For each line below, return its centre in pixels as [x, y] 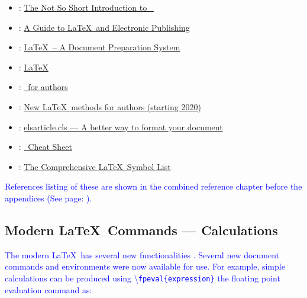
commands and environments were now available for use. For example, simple [145, 266]
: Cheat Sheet [46, 147]
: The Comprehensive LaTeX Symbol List [95, 166]
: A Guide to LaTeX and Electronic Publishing [104, 27]
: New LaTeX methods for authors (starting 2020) [110, 106]
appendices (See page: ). [49, 198]
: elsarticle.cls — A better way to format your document [121, 126]
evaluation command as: [49, 289]
